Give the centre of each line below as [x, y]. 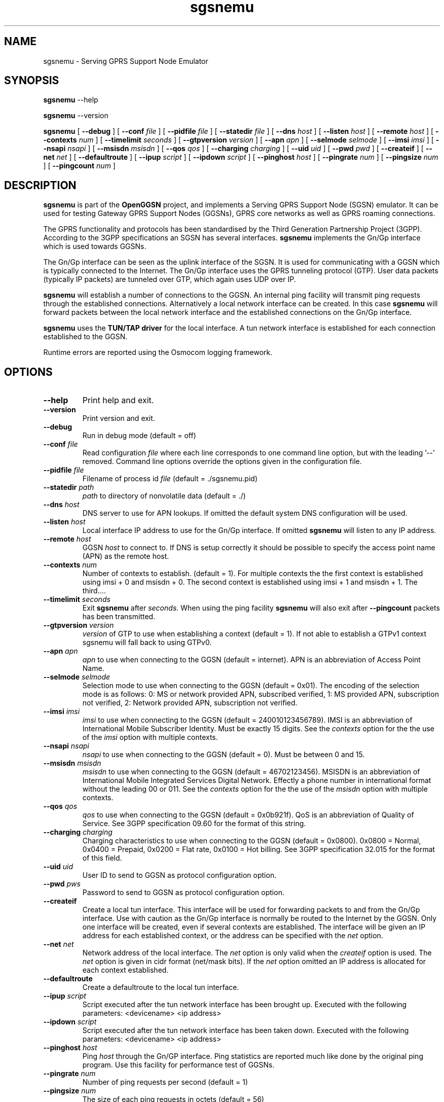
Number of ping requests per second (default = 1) [165, 1082]
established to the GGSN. [85, 337]
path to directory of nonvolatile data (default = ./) [164, 496]
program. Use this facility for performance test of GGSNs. [178, 1065]
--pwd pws [62, 884]
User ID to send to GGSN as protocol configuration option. [179, 875]
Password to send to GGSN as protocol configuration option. [183, 893]
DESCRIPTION [40, 185]
